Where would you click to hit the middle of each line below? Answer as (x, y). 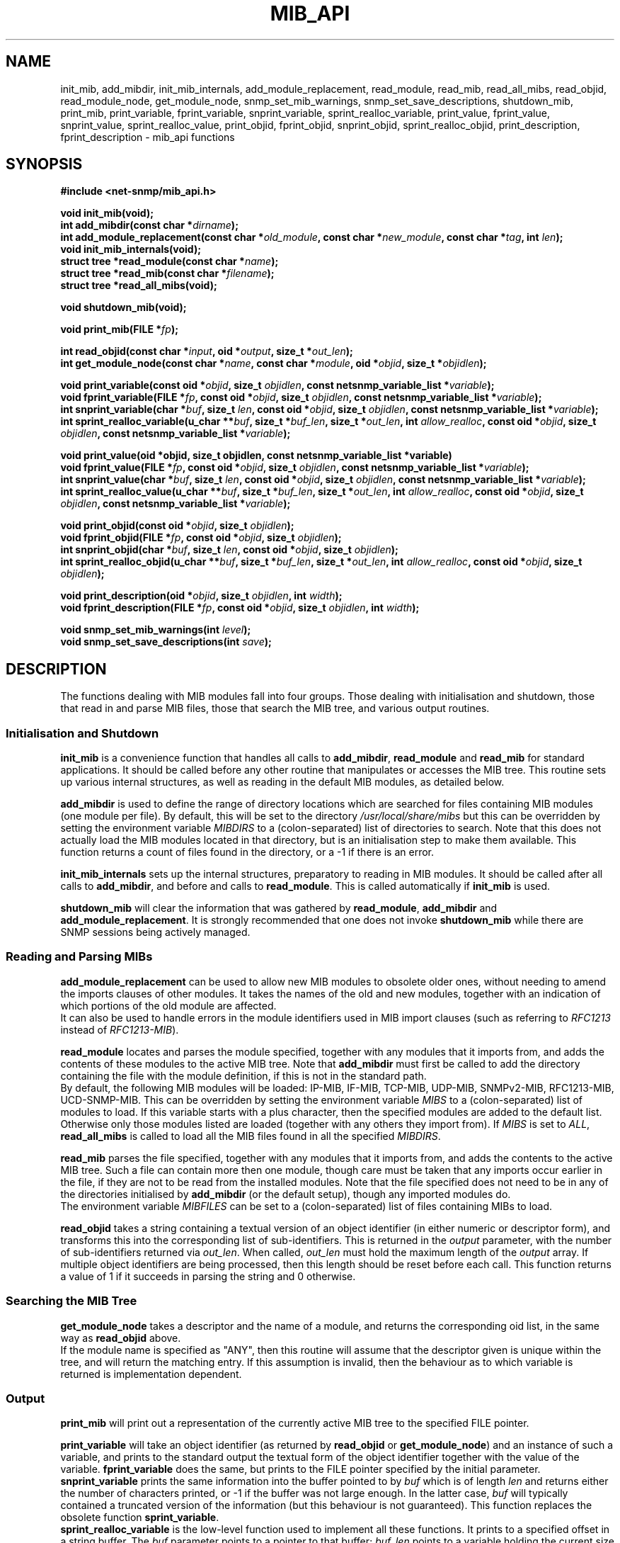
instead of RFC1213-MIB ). (120, 1029)
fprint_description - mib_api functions (148, 137)
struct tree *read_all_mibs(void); (139, 286)
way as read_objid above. (121, 1338)
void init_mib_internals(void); (131, 249)
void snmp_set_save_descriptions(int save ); (166, 642)
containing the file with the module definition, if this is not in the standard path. (243, 1075)
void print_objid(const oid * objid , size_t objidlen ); (177, 526)
